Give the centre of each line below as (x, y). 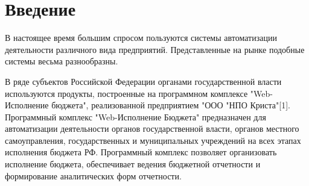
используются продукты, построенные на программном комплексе (126, 93)
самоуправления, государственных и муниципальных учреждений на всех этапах (153, 140)
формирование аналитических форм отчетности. (93, 175)
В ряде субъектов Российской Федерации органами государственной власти (143, 81)
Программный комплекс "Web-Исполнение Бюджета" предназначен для (135, 116)
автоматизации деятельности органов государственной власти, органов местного (152, 129)
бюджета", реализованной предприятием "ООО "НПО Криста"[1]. (171, 105)
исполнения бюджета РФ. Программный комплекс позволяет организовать (141, 152)
